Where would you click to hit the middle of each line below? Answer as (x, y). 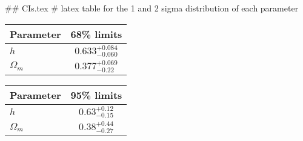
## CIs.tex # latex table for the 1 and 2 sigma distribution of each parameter (152, 8)
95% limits (96, 95)
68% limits (96, 34)
